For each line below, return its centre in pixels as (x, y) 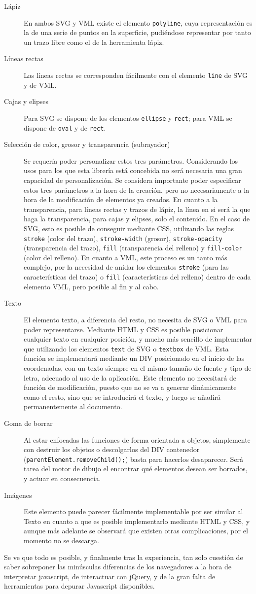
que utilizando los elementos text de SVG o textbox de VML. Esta (126, 348)
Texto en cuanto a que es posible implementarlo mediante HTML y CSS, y (137, 521)
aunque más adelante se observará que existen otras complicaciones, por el (136, 531)
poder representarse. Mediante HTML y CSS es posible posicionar (124, 329)
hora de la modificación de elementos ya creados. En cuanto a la (121, 199)
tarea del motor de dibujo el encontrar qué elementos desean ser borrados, (136, 469)
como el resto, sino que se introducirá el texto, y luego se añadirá (122, 397)
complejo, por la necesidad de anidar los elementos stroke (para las (126, 267)
